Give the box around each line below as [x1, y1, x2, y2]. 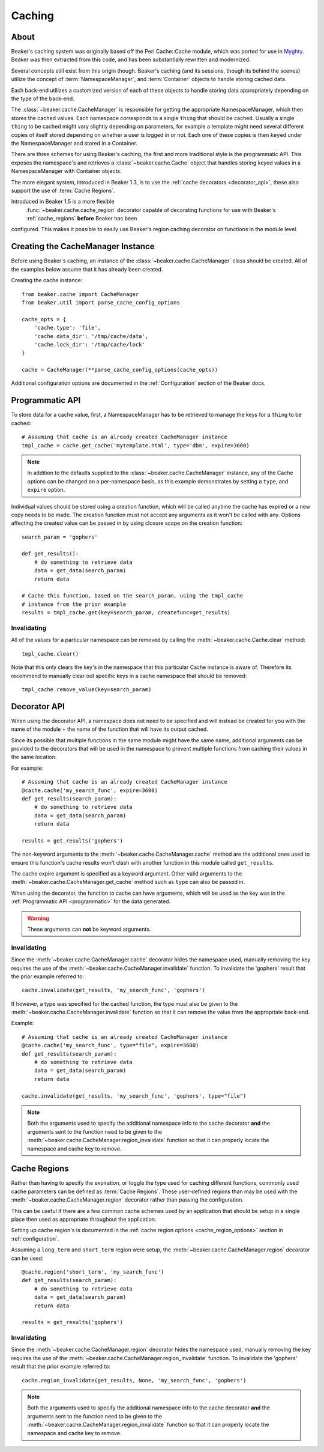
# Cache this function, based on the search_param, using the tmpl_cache [22, 592, 244, 599]
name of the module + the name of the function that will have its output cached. [11, 725, 208, 733]
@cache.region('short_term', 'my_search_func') [22, 1268, 164, 1275]
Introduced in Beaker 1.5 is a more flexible [11, 198, 115, 205]
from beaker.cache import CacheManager [22, 291, 139, 297]
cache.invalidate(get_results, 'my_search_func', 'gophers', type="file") [22, 1092, 247, 1099]
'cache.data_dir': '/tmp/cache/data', [34, 333, 149, 339]
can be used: [11, 1254, 44, 1262]
